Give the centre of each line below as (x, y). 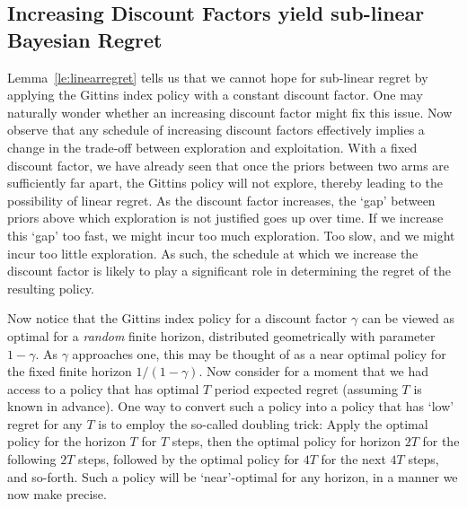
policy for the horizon (66, 441)
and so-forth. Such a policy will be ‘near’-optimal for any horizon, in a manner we (233, 476)
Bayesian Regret (85, 39)
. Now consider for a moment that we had (314, 371)
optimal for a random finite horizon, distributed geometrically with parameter (221, 335)
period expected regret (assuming (306, 388)
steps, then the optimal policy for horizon (286, 441)
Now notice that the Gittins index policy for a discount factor (177, 318)
